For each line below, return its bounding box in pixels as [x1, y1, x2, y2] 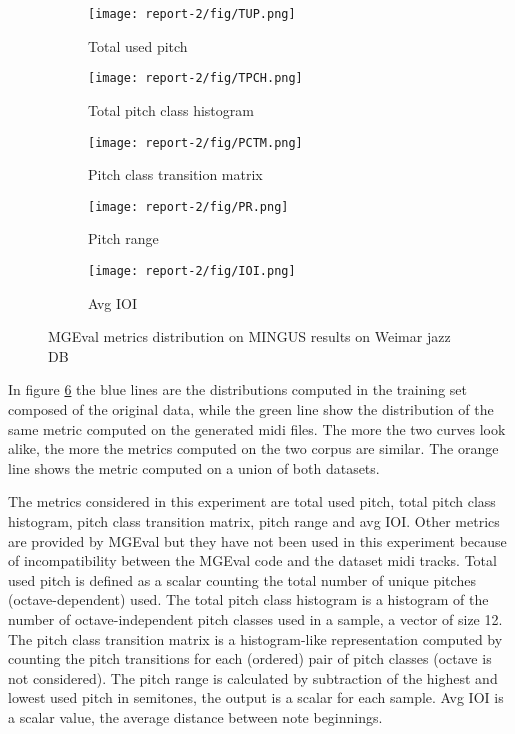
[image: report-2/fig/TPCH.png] [88, 71, 303, 86]
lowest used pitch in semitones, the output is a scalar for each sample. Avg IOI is [8, 687, 504, 708]
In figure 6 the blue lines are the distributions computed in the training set [8, 379, 467, 400]
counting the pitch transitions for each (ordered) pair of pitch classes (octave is [8, 648, 492, 669]
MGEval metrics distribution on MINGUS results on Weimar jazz [48, 326, 451, 347]
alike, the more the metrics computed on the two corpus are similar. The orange [8, 438, 499, 459]
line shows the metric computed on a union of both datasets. [8, 457, 380, 478]
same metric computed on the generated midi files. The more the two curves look [8, 418, 506, 439]
